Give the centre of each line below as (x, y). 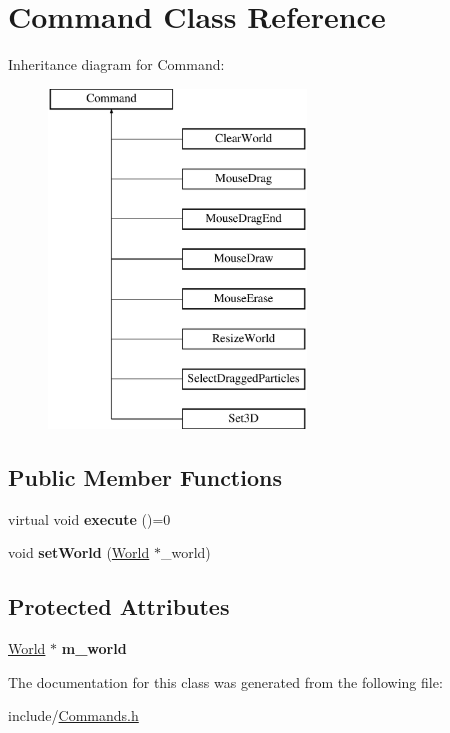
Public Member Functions (145, 476)
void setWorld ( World (79, 552)
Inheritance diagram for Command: (116, 64)
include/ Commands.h (73, 715)
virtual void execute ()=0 (89, 518)
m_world (94, 648)
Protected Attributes (119, 606)
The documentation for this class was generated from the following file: (225, 681)
